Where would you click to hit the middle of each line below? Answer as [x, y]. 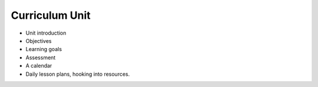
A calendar [39, 66]
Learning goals [44, 49]
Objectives [39, 41]
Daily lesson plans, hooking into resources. [78, 74]
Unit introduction [46, 33]
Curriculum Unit [51, 15]
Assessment [41, 57]
